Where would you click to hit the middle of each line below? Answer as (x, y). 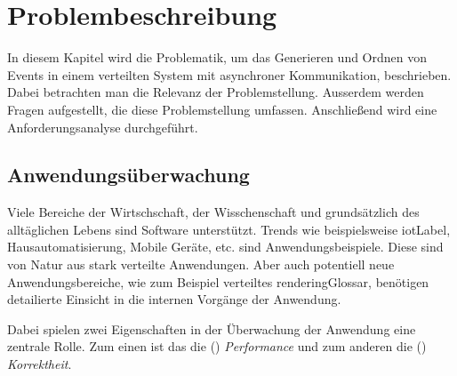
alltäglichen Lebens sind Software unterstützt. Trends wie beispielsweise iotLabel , (229, 229)
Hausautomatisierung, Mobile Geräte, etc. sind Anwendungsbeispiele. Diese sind (225, 247)
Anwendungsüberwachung (128, 175)
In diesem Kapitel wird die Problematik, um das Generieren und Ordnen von (217, 57)
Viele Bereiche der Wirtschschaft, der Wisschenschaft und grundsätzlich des (213, 212)
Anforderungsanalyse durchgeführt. (103, 127)
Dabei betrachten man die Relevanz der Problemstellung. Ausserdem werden (216, 92)
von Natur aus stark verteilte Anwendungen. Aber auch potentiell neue (201, 264)
